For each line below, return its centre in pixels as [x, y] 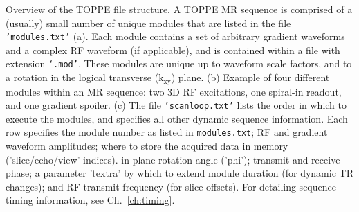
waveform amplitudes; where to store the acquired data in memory [147, 146]
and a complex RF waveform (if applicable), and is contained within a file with [173, 50]
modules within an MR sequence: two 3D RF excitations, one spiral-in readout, [174, 91]
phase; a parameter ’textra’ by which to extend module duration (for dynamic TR [179, 173]
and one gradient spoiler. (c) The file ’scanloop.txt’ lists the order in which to [176, 105]
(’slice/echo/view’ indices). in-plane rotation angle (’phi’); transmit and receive [173, 159]
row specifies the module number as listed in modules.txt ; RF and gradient [167, 132]
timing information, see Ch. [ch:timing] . [90, 200]
